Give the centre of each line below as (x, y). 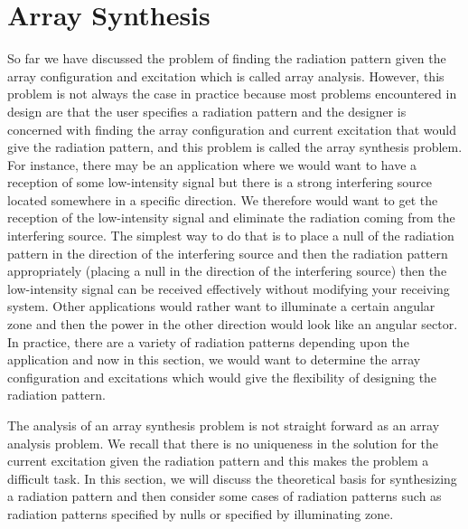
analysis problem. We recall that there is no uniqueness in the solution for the (223, 443)
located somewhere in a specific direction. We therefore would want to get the (223, 199)
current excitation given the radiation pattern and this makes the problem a (218, 461)
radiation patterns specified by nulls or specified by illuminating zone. (201, 513)
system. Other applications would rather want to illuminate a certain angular (221, 306)
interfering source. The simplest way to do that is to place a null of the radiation (231, 236)
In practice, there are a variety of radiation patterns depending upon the (208, 341)
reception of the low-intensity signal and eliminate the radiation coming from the (231, 217)
